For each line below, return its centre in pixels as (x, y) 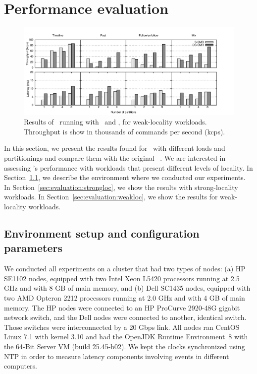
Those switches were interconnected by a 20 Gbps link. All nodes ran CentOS (122, 327)
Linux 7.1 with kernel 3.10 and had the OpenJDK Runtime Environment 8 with (126, 337)
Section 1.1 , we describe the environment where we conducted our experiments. (125, 177)
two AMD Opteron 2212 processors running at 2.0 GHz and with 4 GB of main (125, 298)
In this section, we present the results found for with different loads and (115, 148)
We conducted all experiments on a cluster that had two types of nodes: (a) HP (125, 269)
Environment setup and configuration (102, 233)
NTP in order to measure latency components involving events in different (117, 356)
